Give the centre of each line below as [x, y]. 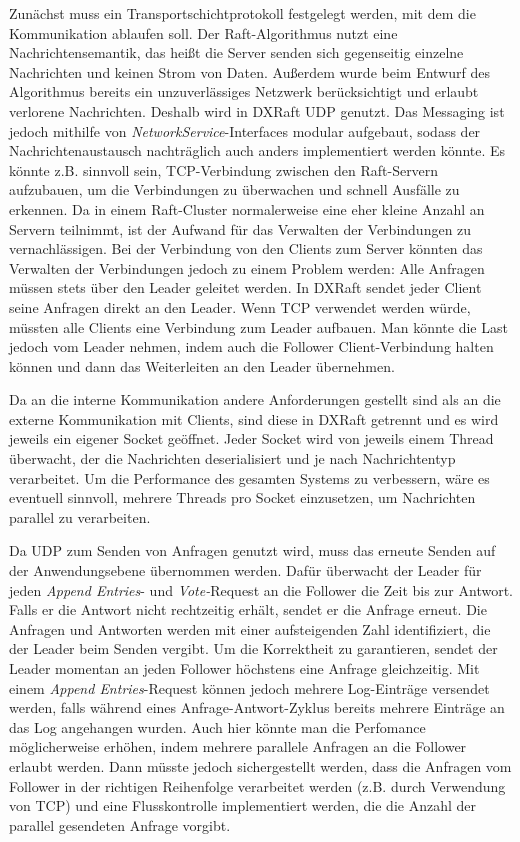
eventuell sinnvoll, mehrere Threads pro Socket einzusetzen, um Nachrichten [242, 497]
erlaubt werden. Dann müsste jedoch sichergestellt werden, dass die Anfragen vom [260, 765]
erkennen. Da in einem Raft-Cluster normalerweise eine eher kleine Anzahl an [247, 208]
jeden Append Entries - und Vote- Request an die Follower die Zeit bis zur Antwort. [261, 589]
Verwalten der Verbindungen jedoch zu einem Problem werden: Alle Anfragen [247, 267]
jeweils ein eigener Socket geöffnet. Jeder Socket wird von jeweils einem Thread [251, 438]
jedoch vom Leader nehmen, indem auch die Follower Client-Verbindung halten [251, 346]
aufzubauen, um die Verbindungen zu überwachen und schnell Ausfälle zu [234, 189]
